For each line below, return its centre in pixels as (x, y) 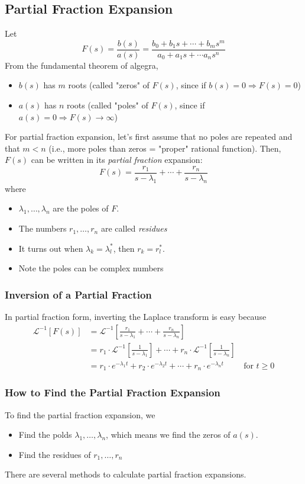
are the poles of (81, 208)
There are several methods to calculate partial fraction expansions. (126, 474)
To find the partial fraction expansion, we (80, 414)
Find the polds (45, 435)
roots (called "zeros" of (109, 85)
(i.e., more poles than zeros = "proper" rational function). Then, (165, 148)
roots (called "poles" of (107, 105)
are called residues (134, 228)
